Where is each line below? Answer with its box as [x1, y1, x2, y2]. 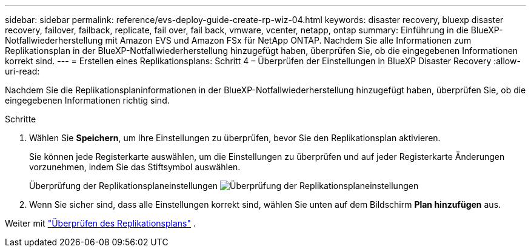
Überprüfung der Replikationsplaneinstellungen [29, 181, 218, 191]
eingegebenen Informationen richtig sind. [5, 95, 170, 105]
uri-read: [5, 66, 40, 76]
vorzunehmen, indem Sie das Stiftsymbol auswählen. [29, 162, 241, 172]
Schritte [5, 114, 36, 124]
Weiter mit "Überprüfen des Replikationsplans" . [5, 218, 196, 228]
